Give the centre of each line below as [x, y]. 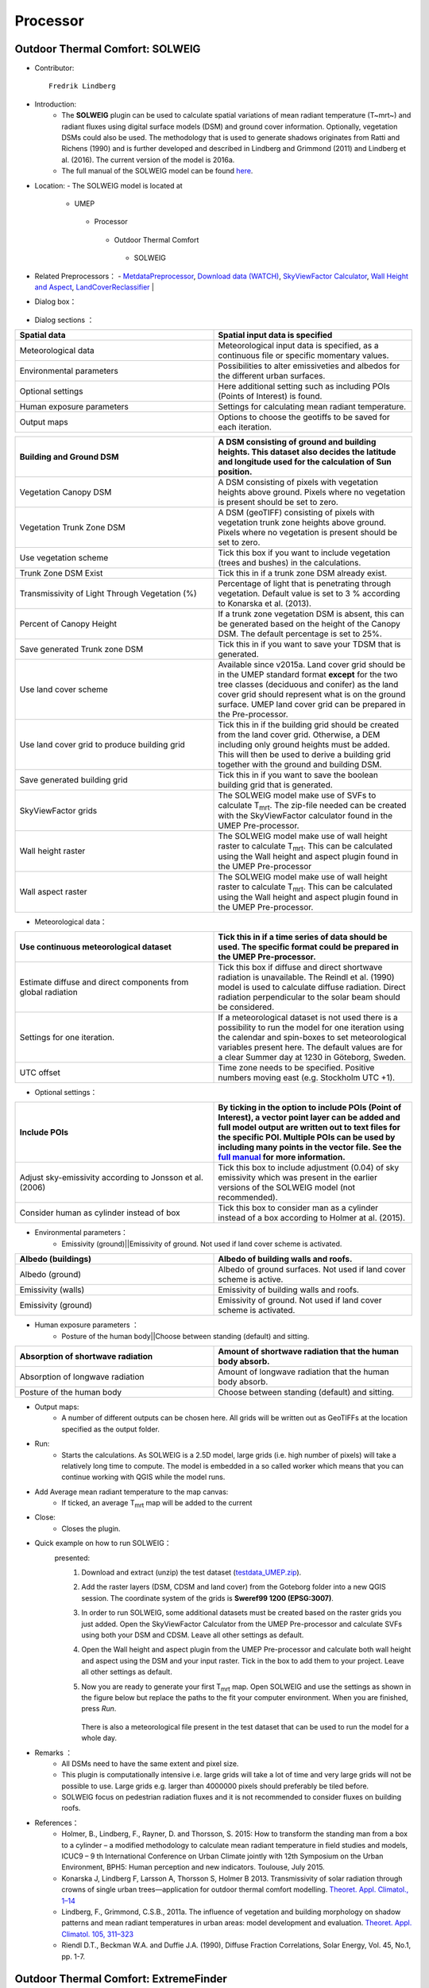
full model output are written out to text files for [309, 1128]
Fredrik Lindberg [82, 86]
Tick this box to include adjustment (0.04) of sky [309, 1167]
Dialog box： [56, 301]
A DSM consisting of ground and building [297, 442]
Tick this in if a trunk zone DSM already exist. [302, 573]
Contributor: [54, 68]
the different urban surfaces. [272, 376]
